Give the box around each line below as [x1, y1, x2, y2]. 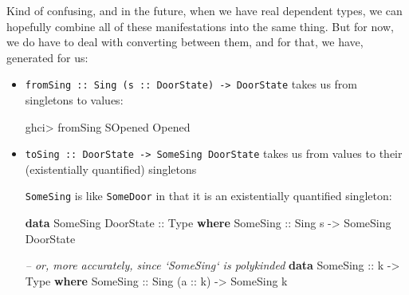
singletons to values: [25, 92, 124, 108]
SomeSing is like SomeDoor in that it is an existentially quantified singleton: [25, 187, 392, 204]
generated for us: [6, 49, 88, 65]
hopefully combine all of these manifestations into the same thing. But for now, [6, 18, 394, 34]
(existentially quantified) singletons [25, 160, 197, 177]
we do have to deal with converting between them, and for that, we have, [6, 33, 364, 50]
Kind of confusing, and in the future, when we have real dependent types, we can [6, 2, 403, 18]
